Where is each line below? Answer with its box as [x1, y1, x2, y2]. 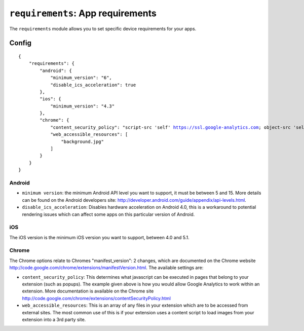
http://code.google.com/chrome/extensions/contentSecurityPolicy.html [22, 295, 171, 301]
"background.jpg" [61, 138, 104, 144]
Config [9, 39, 31, 48]
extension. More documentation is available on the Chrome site [22, 288, 154, 294]
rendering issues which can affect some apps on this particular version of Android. [22, 211, 195, 217]
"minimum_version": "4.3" [50, 103, 115, 109]
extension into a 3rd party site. [22, 316, 86, 322]
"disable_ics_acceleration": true [50, 82, 136, 88]
